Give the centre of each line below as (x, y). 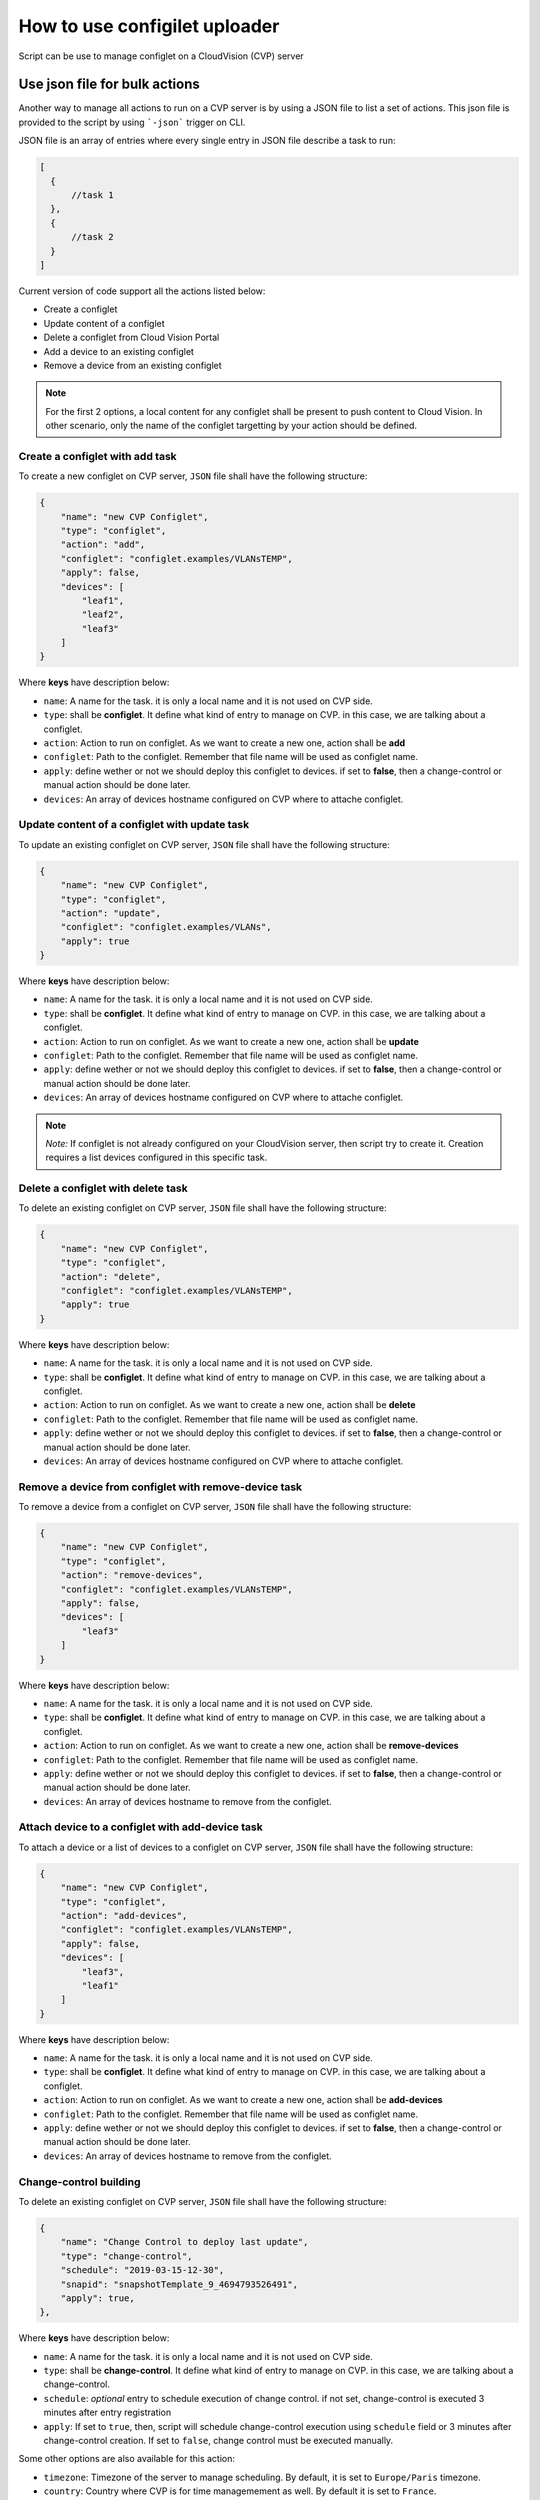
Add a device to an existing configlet (119, 351)
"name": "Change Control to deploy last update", (184, 2242)
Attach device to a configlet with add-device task (141, 1827)
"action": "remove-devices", (132, 1575)
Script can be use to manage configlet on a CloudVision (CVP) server (161, 56)
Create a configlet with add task (97, 456)
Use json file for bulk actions (109, 84)
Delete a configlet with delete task (103, 1188)
